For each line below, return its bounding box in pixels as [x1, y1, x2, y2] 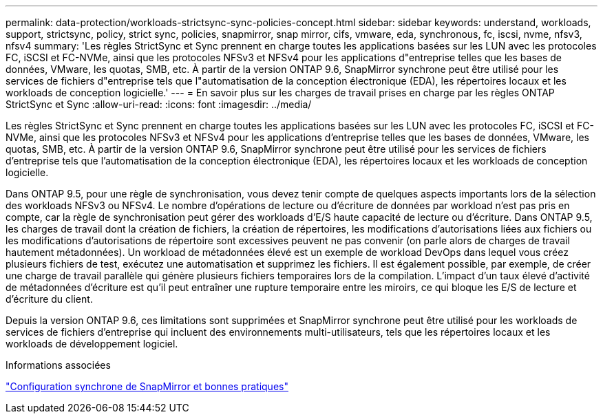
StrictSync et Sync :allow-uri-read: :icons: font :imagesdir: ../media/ [6, 98, 312, 110]
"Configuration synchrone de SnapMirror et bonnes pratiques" [6, 380, 288, 392]
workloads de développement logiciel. [6, 338, 178, 350]
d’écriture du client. [6, 293, 93, 305]
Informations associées [6, 359, 111, 371]
